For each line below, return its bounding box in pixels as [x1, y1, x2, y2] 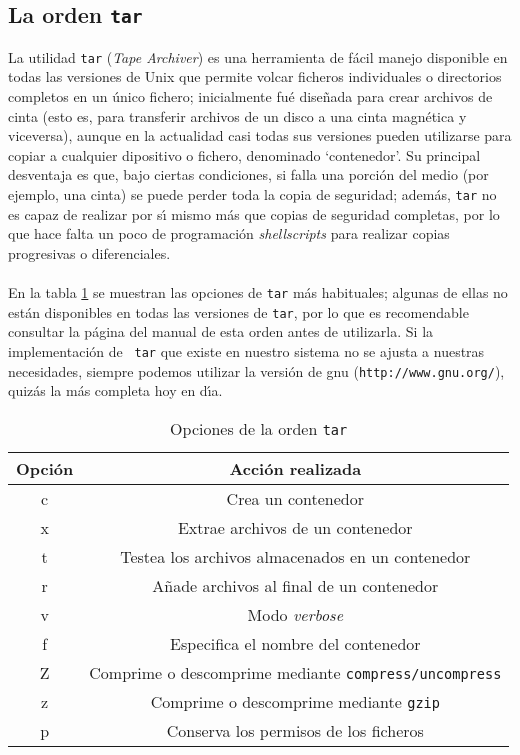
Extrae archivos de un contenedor [177, 515, 413, 539]
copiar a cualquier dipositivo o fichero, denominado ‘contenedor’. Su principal [8, 144, 481, 165]
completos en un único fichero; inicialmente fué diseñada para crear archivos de [8, 86, 493, 107]
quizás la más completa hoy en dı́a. [8, 380, 223, 401]
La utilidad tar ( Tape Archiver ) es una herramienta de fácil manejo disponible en [8, 46, 508, 67]
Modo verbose [247, 602, 344, 626]
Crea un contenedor [226, 486, 365, 510]
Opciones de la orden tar [170, 416, 348, 440]
